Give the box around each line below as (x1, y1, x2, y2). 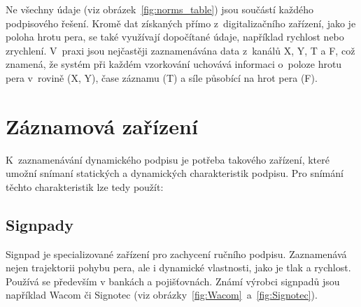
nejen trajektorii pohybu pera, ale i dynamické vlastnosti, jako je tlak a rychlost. (6, 260, 351, 275)
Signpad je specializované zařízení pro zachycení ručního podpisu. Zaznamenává (6, 246, 347, 261)
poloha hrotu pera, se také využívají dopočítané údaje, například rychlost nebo (6, 29, 344, 44)
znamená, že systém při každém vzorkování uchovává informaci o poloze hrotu (6, 57, 342, 71)
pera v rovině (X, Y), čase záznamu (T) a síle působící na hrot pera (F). (6, 70, 318, 85)
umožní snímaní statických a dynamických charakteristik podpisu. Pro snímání (6, 166, 344, 180)
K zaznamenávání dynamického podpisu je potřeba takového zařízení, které (6, 152, 330, 166)
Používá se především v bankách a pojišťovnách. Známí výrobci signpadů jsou (6, 273, 340, 288)
